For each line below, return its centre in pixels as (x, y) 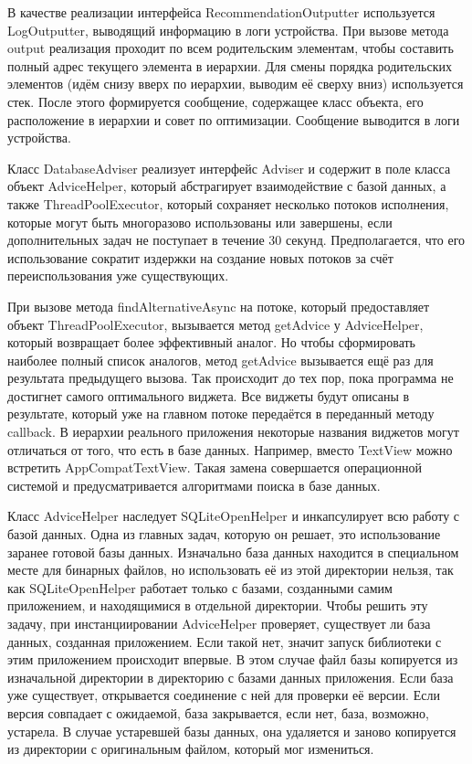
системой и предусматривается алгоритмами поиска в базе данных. (194, 485)
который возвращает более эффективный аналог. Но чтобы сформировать (212, 342)
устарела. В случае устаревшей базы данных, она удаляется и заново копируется (232, 731)
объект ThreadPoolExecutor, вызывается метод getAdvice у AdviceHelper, (215, 324)
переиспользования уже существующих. (118, 276)
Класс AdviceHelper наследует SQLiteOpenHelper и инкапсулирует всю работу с (234, 516)
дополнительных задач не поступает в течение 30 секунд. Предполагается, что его (236, 240)
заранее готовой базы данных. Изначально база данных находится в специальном (233, 552)
